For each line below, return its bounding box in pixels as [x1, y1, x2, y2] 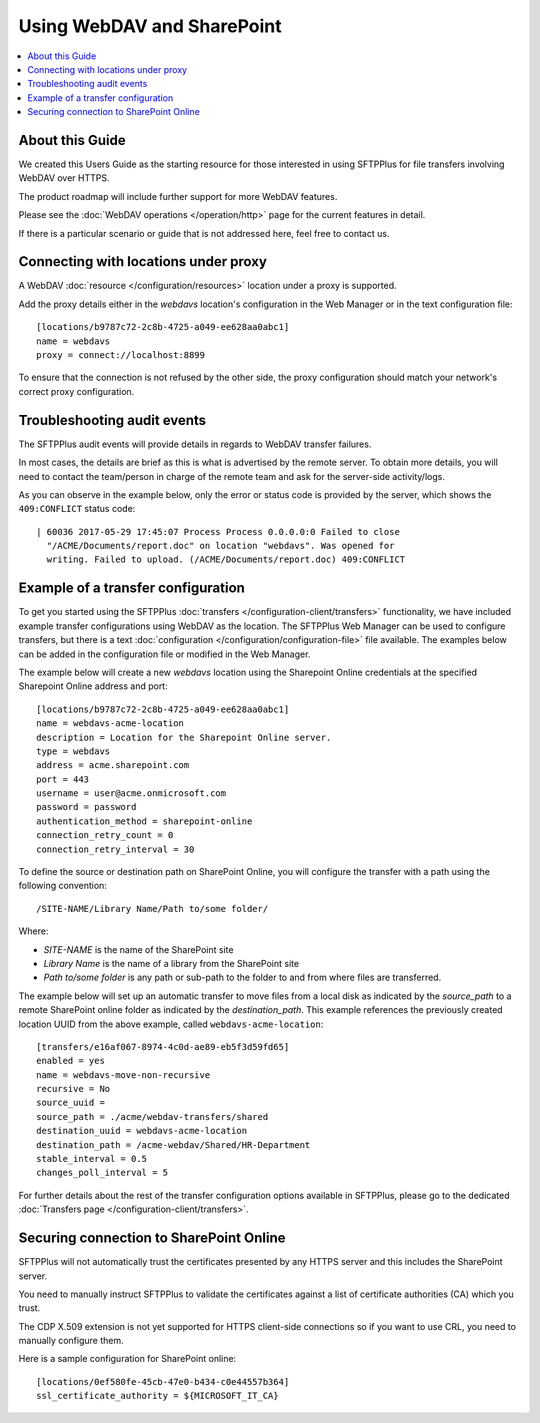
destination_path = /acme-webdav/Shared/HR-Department [36, 1139, 311, 1150]
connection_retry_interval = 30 [36, 843, 195, 855]
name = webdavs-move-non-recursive [36, 1069, 211, 1080]
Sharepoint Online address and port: [18, 680, 169, 692]
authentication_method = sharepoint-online [36, 815, 253, 827]
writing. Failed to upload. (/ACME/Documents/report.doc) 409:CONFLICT [46, 554, 406, 565]
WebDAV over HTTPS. [18, 172, 110, 184]
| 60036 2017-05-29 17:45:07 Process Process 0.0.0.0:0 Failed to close [36, 526, 400, 537]
